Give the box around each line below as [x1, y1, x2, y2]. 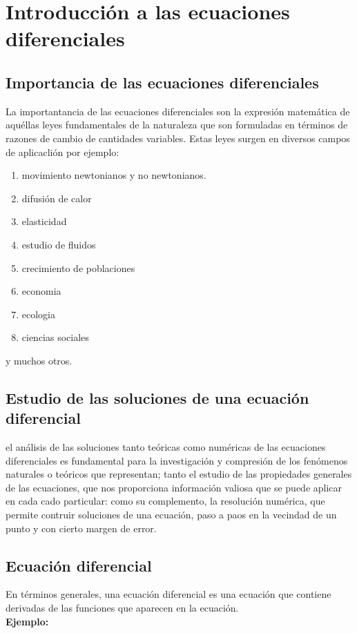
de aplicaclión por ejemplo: [6, 144, 119, 159]
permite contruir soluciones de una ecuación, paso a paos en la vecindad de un [6, 507, 337, 522]
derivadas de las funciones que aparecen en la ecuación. [6, 601, 239, 615]
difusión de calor [21, 191, 92, 205]
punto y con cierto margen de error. [6, 520, 157, 535]
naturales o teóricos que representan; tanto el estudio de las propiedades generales [6, 467, 352, 481]
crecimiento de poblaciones [21, 260, 135, 275]
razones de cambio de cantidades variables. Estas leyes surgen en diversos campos [6, 130, 350, 145]
